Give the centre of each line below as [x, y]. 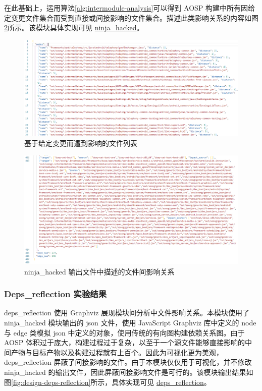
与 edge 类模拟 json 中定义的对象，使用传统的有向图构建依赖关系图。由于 [124, 332]
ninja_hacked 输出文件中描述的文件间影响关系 [99, 271]
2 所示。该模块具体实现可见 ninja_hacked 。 [74, 27]
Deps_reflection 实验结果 [56, 294]
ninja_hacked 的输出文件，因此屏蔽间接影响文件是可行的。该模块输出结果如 [129, 372]
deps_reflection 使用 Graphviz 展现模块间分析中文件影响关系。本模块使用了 [127, 313]
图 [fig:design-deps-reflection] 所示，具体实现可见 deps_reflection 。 [108, 382]
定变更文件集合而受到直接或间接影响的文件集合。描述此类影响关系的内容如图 [131, 17]
